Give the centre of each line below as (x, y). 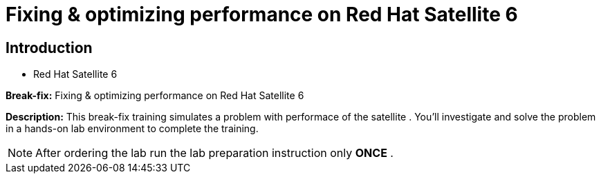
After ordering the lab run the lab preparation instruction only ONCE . (214, 153)
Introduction (49, 48)
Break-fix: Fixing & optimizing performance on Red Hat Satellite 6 (155, 96)
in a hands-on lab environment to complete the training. (132, 129)
